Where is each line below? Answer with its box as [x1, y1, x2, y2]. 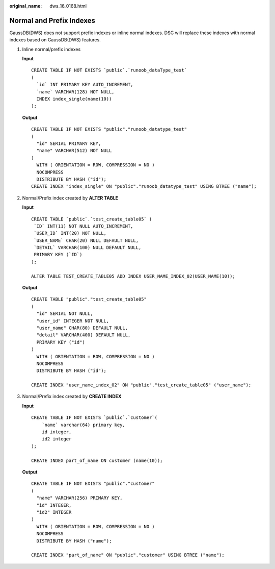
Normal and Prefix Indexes [9, 16, 95, 25]
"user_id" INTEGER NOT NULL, [36, 318, 109, 324]
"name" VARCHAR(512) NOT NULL [36, 148, 112, 154]
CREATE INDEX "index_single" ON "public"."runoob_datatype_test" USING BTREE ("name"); [31, 184, 257, 189]
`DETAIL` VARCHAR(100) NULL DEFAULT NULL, [34, 245, 142, 251]
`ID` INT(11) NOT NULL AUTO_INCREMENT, [34, 223, 133, 229]
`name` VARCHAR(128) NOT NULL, [36, 89, 115, 94]
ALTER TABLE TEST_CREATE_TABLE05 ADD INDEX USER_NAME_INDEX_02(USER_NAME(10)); [31, 273, 235, 279]
